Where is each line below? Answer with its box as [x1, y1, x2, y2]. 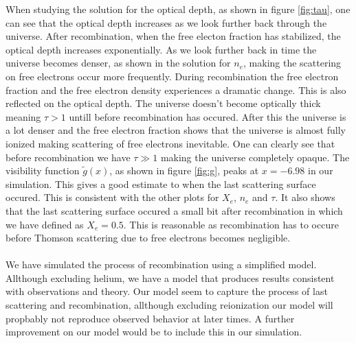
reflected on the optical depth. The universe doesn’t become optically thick [5, 96, 321, 110]
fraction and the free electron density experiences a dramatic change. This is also [5, 82, 346, 97]
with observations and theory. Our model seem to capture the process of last [5, 284, 328, 298]
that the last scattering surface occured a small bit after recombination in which [5, 203, 343, 217]
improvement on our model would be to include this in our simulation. [5, 324, 302, 339]
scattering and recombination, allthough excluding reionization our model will [5, 298, 333, 312]
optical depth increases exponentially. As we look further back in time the [5, 42, 317, 56]
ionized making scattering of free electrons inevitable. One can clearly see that [5, 136, 335, 150]
